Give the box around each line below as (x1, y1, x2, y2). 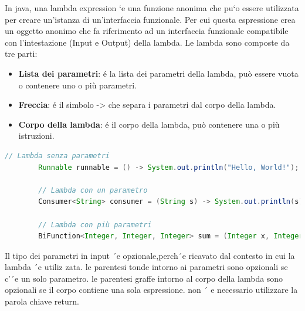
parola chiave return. (5, 295, 79, 307)
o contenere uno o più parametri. (18, 78, 137, 91)
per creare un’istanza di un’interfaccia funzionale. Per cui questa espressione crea (5, 13, 296, 25)
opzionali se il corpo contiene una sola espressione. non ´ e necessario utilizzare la (5, 283, 298, 296)
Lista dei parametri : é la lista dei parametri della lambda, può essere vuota (18, 67, 299, 79)
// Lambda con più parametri (38, 220, 152, 229)
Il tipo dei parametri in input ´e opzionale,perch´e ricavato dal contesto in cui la (5, 249, 295, 261)
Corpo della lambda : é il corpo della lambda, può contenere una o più (18, 118, 280, 130)
